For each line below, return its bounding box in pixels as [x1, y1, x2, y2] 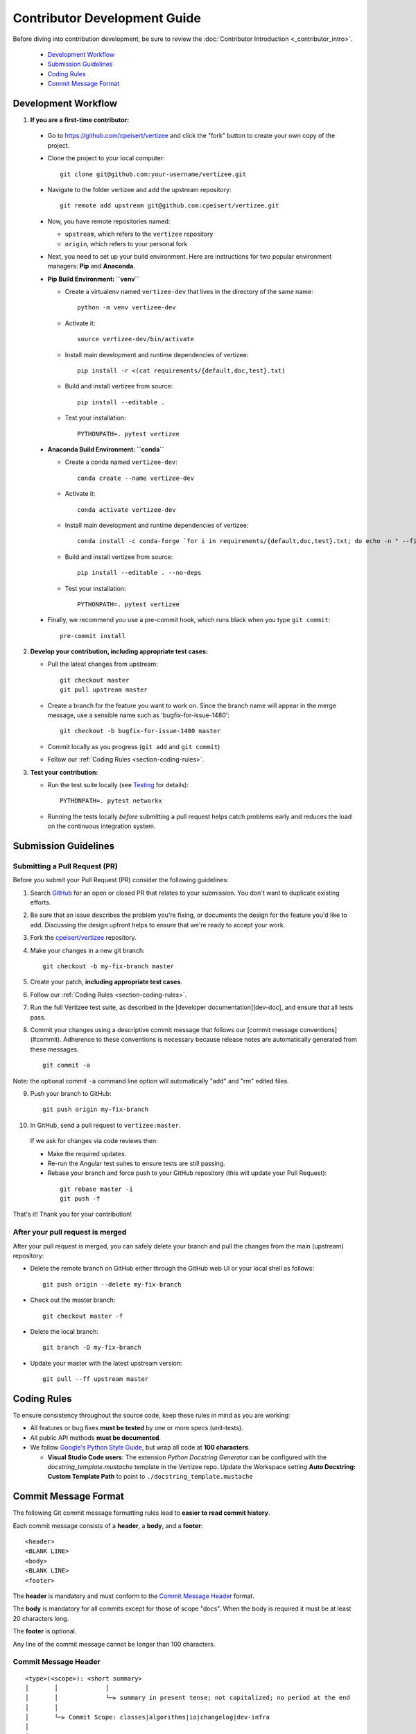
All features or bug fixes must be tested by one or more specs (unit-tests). [30, 1424, 244, 1432]
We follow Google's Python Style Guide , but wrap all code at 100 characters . [30, 1443, 250, 1452]
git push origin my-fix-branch [42, 1106, 149, 1113]
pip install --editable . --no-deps [77, 569, 202, 577]
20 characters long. [12, 1614, 69, 1622]
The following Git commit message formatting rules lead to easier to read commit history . [12, 1509, 270, 1517]
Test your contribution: [30, 768, 98, 776]
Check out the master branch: [30, 1296, 116, 1304]
